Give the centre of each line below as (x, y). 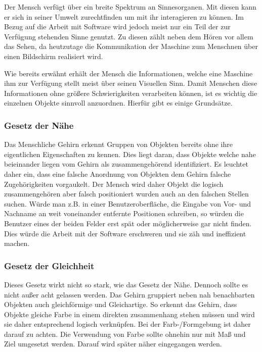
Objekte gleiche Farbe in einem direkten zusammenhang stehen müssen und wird (129, 314)
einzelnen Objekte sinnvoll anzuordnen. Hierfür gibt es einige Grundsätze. (118, 103)
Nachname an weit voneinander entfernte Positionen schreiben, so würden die (124, 213)
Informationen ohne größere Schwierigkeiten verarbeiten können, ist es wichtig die (131, 93)
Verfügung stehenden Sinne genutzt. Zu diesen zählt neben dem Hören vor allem (129, 36)
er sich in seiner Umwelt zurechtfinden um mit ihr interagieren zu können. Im (124, 16)
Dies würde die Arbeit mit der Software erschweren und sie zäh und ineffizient (125, 233)
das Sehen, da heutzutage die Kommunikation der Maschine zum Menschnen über (131, 46)
